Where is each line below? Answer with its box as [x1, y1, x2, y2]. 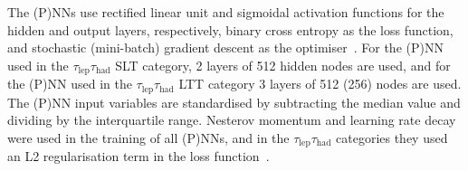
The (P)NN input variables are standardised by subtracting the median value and [7, 92, 461, 111]
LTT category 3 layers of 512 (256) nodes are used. [178, 74, 462, 93]
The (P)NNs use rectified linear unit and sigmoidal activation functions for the [7, 3, 444, 21]
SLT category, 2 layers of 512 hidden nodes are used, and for [115, 55, 451, 74]
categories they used [336, 128, 448, 147]
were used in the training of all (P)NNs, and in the [7, 128, 290, 147]
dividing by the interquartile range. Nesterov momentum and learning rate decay [7, 110, 456, 129]
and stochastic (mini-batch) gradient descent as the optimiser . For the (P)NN [7, 38, 444, 57]
